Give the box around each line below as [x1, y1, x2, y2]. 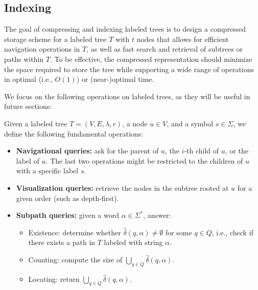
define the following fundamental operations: [4, 128, 143, 139]
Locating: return [28, 273, 80, 284]
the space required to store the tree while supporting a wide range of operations [4, 63, 254, 74]
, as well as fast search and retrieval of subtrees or [86, 43, 243, 54]
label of [16, 155, 39, 166]
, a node [122, 118, 148, 128]
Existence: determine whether [28, 227, 121, 237]
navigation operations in [4, 43, 80, 54]
